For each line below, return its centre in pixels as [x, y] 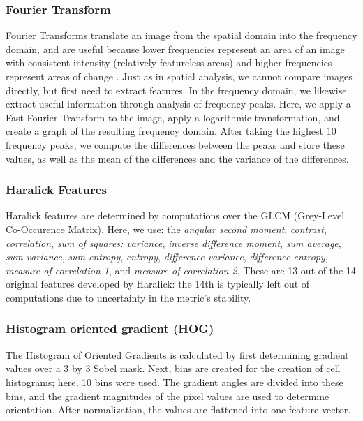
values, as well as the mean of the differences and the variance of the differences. [177, 158]
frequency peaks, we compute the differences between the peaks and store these [175, 144]
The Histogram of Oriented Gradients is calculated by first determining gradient [177, 354]
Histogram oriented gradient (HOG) [110, 328]
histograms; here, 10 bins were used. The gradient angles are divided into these [175, 382]
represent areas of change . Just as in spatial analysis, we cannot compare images [179, 76]
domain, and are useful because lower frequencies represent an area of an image [175, 49]
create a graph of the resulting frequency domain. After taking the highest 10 [171, 131]
